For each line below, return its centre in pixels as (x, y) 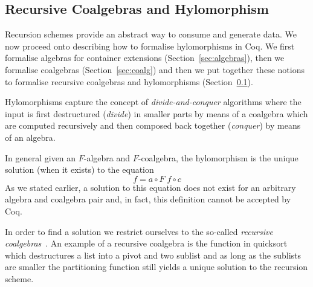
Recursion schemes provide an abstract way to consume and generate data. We (151, 34)
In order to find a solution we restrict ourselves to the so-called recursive (139, 231)
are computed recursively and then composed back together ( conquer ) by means (153, 125)
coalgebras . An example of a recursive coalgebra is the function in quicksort (146, 243)
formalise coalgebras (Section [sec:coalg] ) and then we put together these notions (155, 69)
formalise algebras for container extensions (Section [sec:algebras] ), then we (145, 58)
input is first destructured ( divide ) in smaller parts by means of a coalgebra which (156, 113)
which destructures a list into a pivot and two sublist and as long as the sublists (153, 255)
